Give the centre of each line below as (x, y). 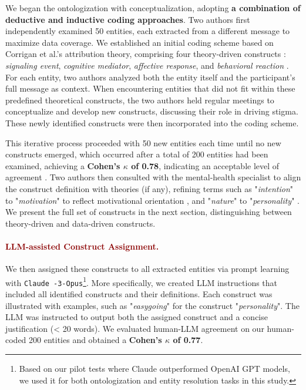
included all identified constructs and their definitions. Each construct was (139, 293)
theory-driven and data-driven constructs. (80, 223)
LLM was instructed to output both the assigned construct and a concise (137, 317)
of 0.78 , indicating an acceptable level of (205, 165)
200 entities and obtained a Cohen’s (95, 340)
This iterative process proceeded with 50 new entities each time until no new (143, 142)
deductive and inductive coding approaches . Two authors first (128, 19)
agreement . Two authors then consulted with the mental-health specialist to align (153, 177)
